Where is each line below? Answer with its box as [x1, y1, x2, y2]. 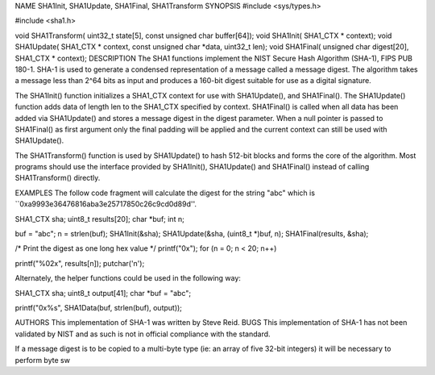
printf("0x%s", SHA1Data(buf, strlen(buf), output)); [14, 302, 183, 312]
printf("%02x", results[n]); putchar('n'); [14, 258, 145, 268]
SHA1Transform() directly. [14, 173, 101, 183]
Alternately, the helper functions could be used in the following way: [14, 273, 242, 283]
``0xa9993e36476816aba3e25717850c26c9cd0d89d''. [14, 199, 197, 209]
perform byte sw [14, 355, 70, 365]
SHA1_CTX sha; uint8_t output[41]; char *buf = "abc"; [14, 288, 192, 298]
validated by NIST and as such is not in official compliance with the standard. [14, 329, 271, 339]
